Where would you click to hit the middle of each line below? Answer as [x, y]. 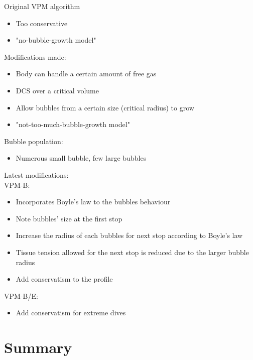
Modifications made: [35, 56]
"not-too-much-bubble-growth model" [73, 124]
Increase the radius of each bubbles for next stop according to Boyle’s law [129, 235]
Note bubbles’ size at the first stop [69, 218]
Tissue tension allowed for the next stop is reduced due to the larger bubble [132, 252]
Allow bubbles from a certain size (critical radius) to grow [105, 107]
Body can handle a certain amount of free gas [86, 74]
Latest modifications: [36, 174]
